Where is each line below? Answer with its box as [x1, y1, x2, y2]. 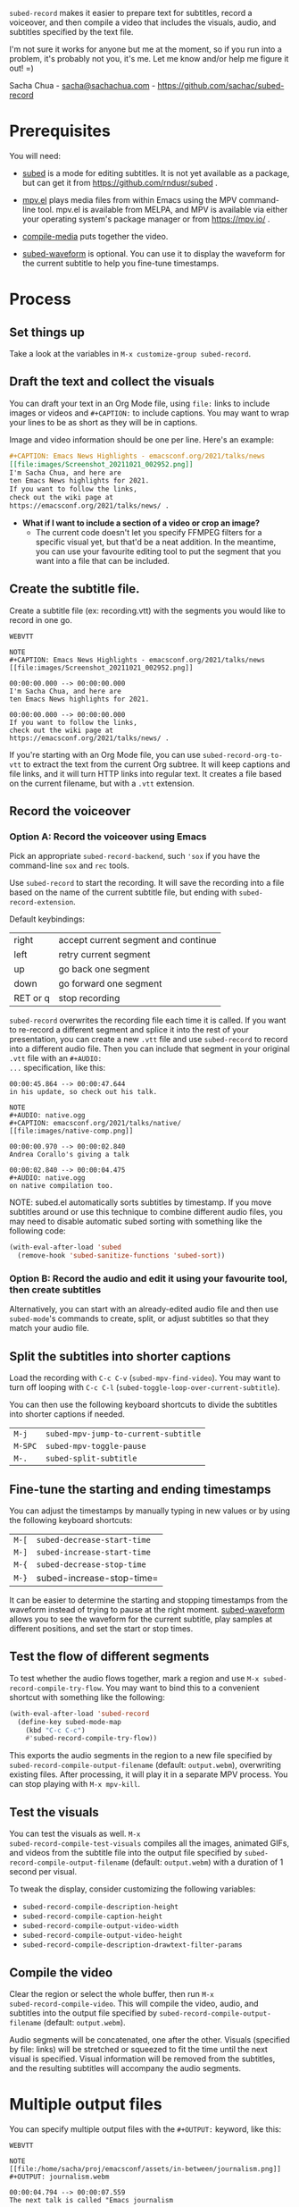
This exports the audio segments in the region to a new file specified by [9, 1750, 273, 1761]
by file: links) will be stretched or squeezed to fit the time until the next [9, 2043, 268, 2054]
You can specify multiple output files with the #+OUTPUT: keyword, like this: [9, 2123, 282, 2135]
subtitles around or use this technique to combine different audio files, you [9, 1207, 283, 1217]
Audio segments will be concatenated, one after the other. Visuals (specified [9, 2034, 290, 2045]
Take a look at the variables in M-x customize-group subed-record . [9, 348, 252, 358]
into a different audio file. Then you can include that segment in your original [9, 1043, 290, 1054]
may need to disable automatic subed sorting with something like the [9, 1216, 263, 1227]
